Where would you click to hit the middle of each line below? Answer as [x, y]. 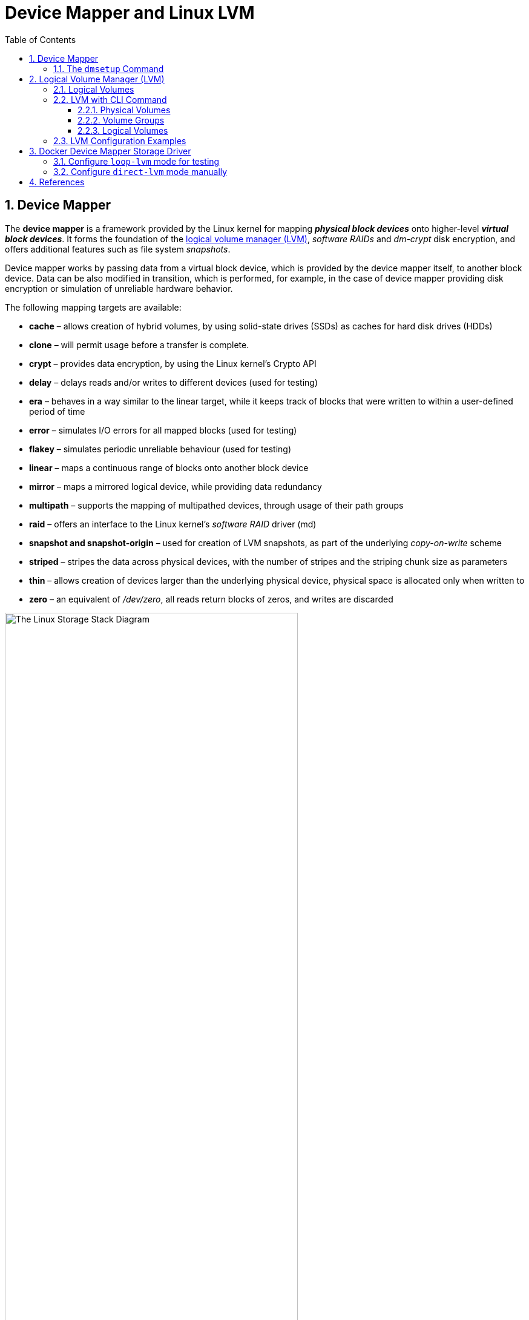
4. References [57, 182]
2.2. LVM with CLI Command [110, 99]
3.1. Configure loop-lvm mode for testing [136, 161]
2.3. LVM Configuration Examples [120, 140]
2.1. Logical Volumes [94, 89]
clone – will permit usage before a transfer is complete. [139, 345]
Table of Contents [41, 39]
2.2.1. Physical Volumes [124, 110]
